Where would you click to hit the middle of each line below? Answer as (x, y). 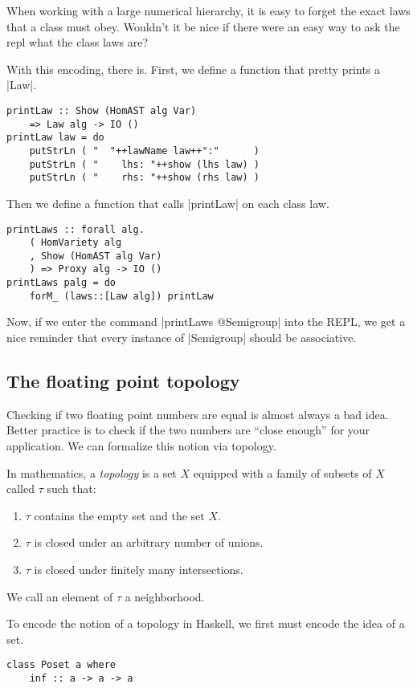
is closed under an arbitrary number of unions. (149, 542)
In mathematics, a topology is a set (92, 472)
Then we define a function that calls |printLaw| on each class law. (168, 203)
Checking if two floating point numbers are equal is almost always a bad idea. (198, 414)
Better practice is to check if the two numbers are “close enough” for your (188, 430)
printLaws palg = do (61, 283)
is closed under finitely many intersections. (139, 569)
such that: (72, 489)
